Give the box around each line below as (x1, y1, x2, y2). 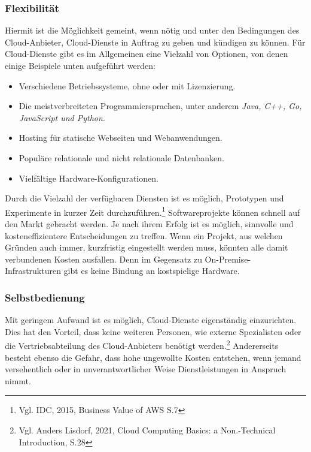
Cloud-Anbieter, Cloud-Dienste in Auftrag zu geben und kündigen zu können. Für (5, 35, 306, 48)
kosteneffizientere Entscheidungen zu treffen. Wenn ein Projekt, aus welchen (5, 229, 283, 242)
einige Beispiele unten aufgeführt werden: (5, 59, 155, 71)
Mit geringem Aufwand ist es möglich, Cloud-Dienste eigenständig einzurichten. (5, 314, 297, 326)
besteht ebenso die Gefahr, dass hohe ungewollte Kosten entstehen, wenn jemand (5, 351, 301, 363)
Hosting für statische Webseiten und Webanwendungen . (19, 131, 222, 144)
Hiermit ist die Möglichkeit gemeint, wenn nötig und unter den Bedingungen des (5, 24, 300, 37)
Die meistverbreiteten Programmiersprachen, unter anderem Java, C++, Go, (19, 100, 302, 112)
